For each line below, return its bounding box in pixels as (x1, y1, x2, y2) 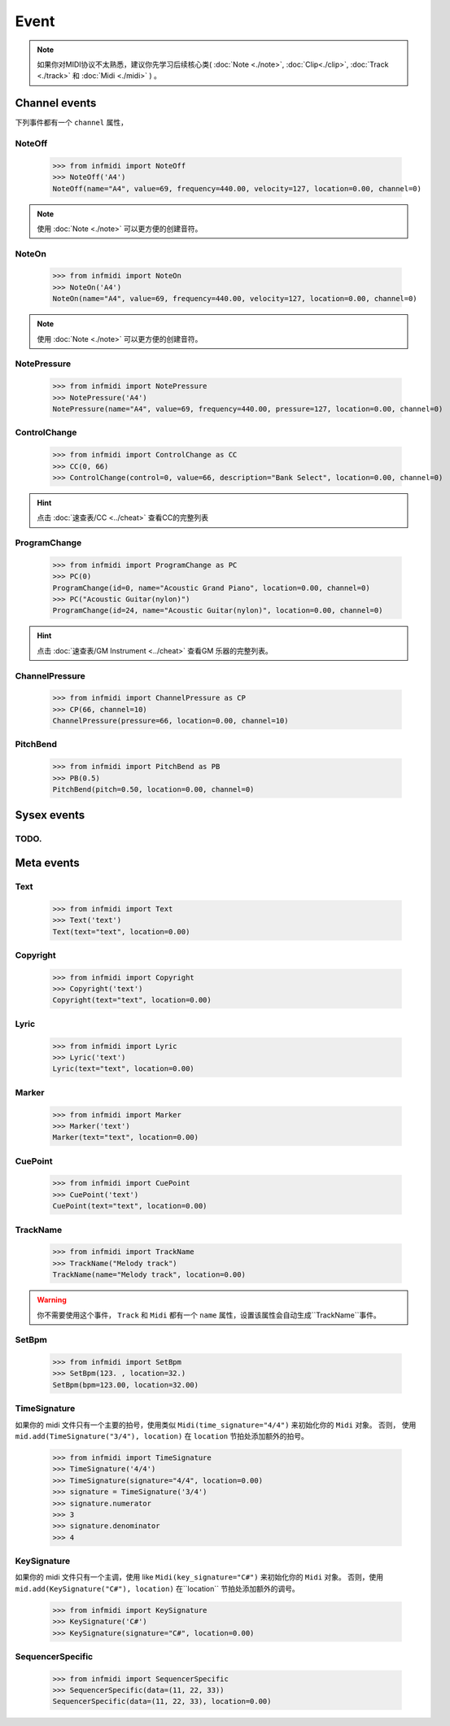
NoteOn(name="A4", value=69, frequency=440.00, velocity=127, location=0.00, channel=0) (52, 294, 418, 304)
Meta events (15, 855, 81, 870)
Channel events (15, 96, 97, 110)
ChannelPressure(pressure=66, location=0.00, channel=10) (52, 716, 289, 726)
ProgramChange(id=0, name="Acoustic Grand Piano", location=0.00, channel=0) (52, 583, 370, 592)
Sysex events (15, 808, 85, 822)
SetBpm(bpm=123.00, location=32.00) (52, 1380, 199, 1389)
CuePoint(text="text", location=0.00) (52, 1201, 208, 1211)
